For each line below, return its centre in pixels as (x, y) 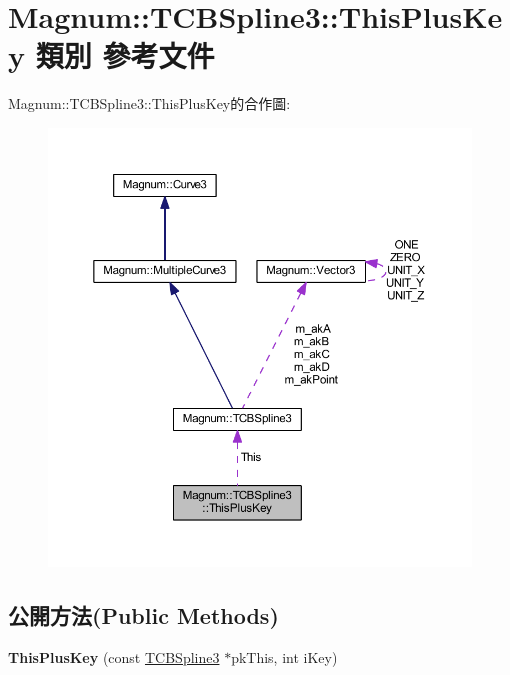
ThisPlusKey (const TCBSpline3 (114, 656)
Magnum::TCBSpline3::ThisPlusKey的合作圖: (149, 103)
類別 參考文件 (125, 55)
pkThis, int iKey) (284, 656)
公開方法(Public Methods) (143, 614)
